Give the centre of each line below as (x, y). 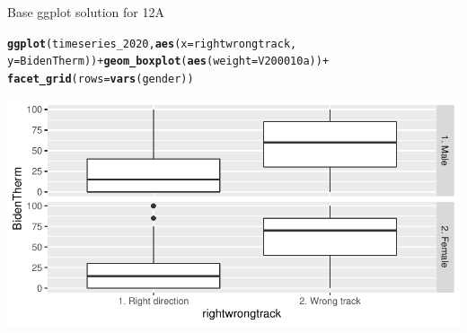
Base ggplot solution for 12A (86, 12)
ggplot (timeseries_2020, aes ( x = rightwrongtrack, (152, 44)
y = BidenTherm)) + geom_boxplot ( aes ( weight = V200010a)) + (168, 61)
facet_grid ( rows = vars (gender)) (101, 79)
